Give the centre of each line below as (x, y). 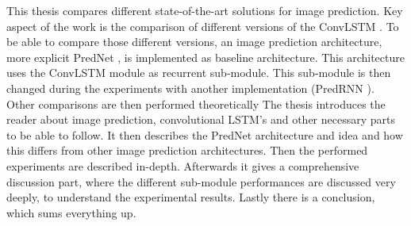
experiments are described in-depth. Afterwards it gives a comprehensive (183, 165)
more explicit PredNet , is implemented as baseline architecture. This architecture (205, 57)
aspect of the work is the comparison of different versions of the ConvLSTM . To (203, 26)
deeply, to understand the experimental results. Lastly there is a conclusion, (191, 197)
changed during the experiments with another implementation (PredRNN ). (190, 88)
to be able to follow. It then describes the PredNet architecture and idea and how (205, 134)
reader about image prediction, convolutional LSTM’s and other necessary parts (201, 119)
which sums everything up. (71, 212)
